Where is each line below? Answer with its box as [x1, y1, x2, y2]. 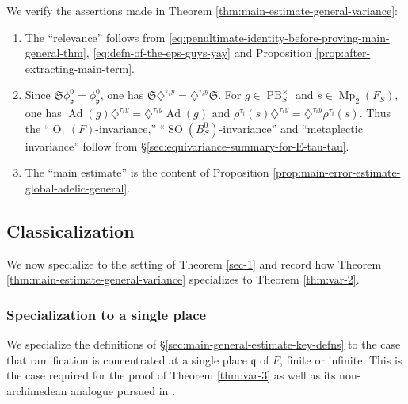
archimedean [6, 382, 67, 398]
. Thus [359, 105, 391, 121]
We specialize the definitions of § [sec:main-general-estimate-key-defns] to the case [6, 336, 401, 353]
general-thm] [25, 44, 86, 61]
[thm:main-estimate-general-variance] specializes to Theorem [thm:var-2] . [6, 271, 360, 288]
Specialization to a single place [6, 304, 207, 324]
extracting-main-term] [25, 59, 132, 76]
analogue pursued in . [71, 382, 175, 398]
